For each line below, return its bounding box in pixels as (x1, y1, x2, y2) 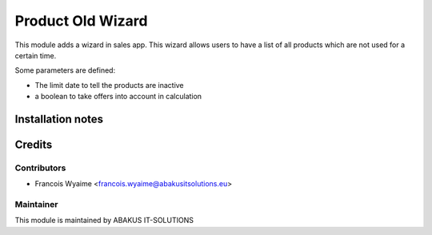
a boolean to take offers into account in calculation (34, 92, 202, 102)
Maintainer (14, 199, 58, 210)
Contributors (14, 162, 66, 173)
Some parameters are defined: (14, 66, 116, 75)
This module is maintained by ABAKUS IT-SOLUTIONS (14, 216, 194, 225)
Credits (14, 137, 53, 151)
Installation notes (14, 112, 104, 125)
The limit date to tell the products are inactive (34, 80, 184, 90)
